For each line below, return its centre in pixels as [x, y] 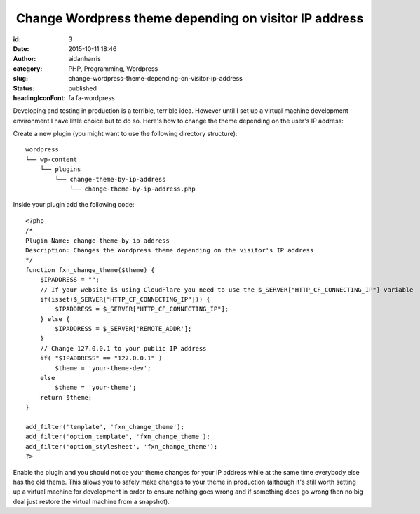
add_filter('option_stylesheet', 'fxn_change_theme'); [122, 446]
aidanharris [84, 59]
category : [28, 68]
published [83, 88]
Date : [21, 48]
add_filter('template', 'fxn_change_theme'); [105, 427]
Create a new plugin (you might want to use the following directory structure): [125, 134]
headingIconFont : [39, 97]
